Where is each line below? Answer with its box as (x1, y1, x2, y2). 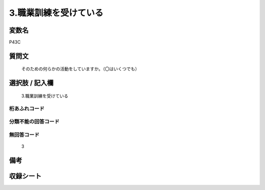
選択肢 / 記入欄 (9, 79, 54, 87)
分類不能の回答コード (9, 118, 60, 125)
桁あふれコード (9, 105, 45, 112)
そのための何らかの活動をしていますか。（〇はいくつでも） (21, 66, 140, 72)
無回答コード (9, 131, 40, 138)
